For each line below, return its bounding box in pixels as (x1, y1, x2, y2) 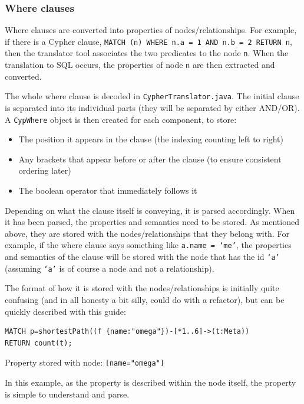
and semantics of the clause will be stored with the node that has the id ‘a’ (5, 250, 280, 263)
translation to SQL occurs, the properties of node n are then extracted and (5, 58, 275, 71)
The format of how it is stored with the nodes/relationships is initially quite (5, 282, 279, 294)
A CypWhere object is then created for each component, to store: (5, 113, 237, 125)
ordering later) (18, 164, 71, 177)
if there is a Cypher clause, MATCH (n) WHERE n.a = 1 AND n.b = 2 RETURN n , (5, 35, 292, 47)
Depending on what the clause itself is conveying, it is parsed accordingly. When (5, 204, 295, 216)
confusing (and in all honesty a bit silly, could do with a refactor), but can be (5, 294, 285, 305)
